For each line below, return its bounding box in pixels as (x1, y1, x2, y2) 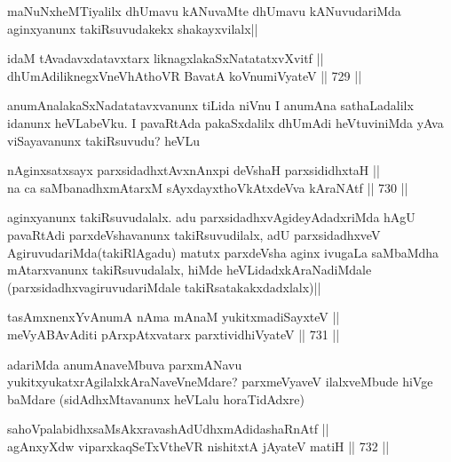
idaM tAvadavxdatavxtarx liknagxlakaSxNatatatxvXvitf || (7, 49, 324, 68)
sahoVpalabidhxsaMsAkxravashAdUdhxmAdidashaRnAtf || (7, 419, 329, 438)
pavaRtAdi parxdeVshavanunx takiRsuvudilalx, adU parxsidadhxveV (7, 225, 381, 243)
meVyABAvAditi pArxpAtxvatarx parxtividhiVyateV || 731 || (7, 324, 340, 343)
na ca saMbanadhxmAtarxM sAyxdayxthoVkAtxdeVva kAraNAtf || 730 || (7, 178, 408, 196)
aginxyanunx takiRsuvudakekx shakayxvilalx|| (7, 19, 258, 37)
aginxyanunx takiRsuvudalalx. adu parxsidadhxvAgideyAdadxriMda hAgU (7, 208, 415, 227)
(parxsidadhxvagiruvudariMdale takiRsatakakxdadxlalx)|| (7, 277, 321, 296)
